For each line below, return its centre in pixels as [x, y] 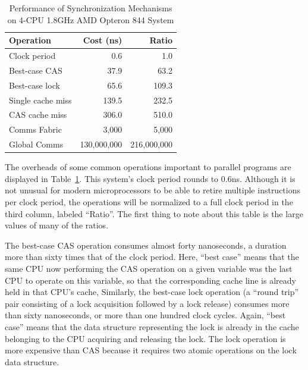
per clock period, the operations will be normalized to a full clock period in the [149, 201]
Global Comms [36, 144]
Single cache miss [40, 100]
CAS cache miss [38, 115]
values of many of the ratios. [57, 225]
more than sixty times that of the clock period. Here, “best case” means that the [152, 257]
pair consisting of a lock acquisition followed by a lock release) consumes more [147, 303]
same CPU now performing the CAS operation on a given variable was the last [149, 268]
